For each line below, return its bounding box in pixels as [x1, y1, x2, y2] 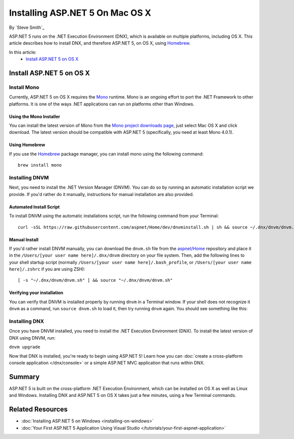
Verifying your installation [9, 290, 64, 296]
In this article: [9, 49, 37, 55]
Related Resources [9, 405, 68, 414]
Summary [9, 372, 40, 381]
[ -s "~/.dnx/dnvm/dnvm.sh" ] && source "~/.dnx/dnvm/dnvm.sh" [18, 277, 173, 283]
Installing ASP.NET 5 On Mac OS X [9, 7, 151, 18]
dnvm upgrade [9, 344, 41, 350]
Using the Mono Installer [9, 113, 60, 120]
